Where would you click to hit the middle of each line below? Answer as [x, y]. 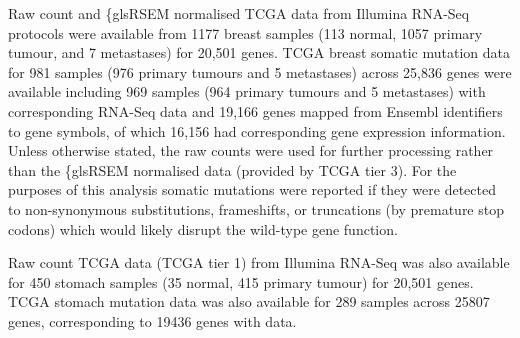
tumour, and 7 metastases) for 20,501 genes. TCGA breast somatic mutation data [259, 52]
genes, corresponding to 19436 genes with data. [152, 320]
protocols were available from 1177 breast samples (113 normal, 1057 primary [245, 32]
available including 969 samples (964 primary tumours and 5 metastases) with [247, 91]
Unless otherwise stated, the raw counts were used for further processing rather [251, 150]
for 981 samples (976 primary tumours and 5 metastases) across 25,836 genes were [260, 71]
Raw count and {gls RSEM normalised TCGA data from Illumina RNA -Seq [239, 13]
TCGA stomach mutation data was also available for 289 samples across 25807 [249, 301]
